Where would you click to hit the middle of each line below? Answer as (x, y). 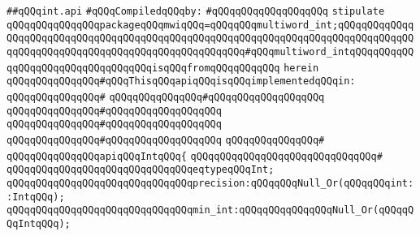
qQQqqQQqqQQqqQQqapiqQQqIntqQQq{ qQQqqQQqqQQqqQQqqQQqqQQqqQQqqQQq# (195, 156)
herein (301, 68)
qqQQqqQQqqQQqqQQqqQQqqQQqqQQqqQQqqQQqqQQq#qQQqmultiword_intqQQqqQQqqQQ (210, 51)
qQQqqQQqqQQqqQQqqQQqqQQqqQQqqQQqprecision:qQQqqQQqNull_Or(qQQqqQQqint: (210, 183)
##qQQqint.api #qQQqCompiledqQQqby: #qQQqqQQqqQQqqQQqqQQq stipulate (196, 11)
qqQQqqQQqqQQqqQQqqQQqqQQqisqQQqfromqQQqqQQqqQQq (143, 68)
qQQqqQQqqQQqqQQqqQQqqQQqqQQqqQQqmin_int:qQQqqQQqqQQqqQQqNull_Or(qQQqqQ (210, 210)
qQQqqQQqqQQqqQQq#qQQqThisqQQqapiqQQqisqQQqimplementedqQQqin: (181, 82)
